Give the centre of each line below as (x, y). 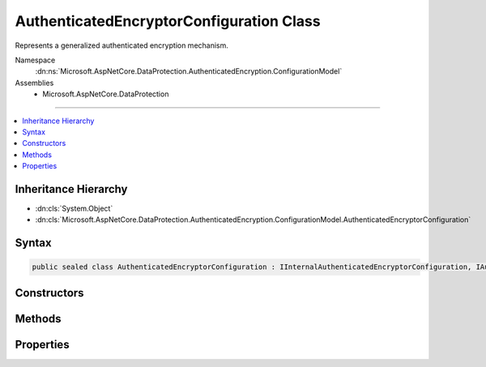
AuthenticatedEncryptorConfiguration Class (168, 21)
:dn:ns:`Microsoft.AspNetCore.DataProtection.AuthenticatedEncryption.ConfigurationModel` (189, 71)
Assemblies (34, 83)
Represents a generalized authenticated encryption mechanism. (122, 45)
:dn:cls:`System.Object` (74, 208)
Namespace (35, 60)
